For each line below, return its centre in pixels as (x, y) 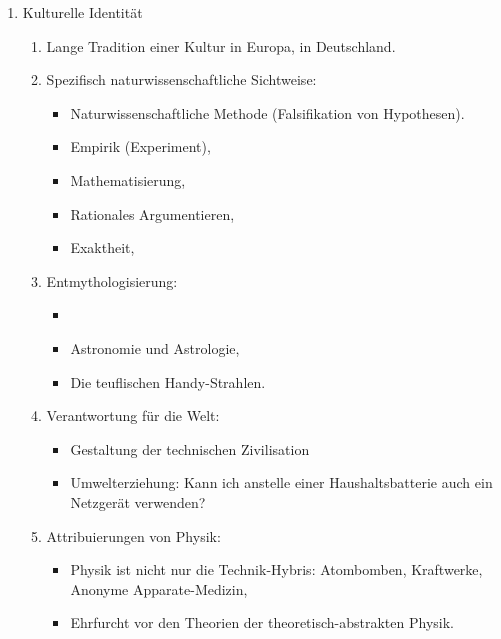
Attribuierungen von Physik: (133, 535)
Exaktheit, (102, 247)
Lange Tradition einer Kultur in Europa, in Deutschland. (221, 45)
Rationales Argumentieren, (152, 213)
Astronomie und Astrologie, (155, 347)
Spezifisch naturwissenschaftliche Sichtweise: (181, 79)
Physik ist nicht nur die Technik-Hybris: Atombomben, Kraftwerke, (276, 569)
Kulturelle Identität (82, 12)
